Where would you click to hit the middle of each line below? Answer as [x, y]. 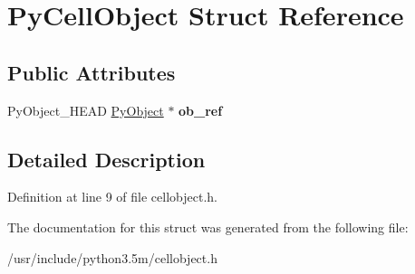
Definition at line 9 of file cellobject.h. [112, 197]
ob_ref [201, 110]
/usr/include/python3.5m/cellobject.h [112, 257]
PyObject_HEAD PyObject [86, 110]
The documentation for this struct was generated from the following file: [208, 227]
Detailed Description [106, 159]
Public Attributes [92, 72]
